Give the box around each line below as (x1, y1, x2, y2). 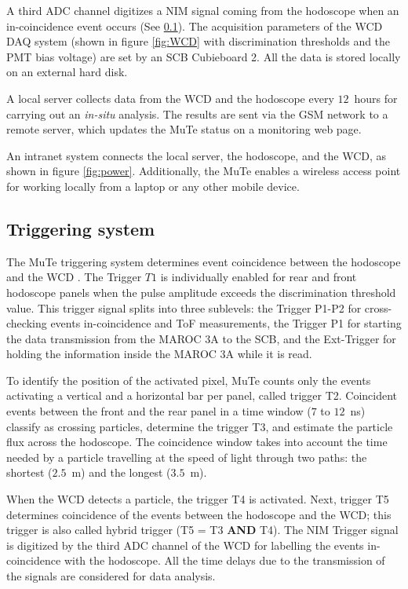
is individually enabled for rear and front (160, 269, 357, 285)
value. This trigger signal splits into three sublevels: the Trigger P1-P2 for (6, 299, 362, 316)
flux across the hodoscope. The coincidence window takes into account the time (6, 434, 388, 450)
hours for (354, 90, 398, 106)
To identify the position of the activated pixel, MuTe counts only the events (6, 371, 371, 388)
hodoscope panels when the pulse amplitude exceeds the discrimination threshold (6, 284, 396, 300)
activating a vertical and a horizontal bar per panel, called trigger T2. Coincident (6, 387, 398, 404)
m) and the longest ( (71, 464, 171, 481)
